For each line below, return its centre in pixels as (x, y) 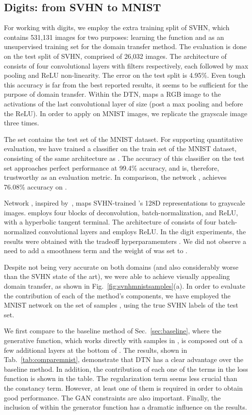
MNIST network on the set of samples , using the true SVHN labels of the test (121, 305)
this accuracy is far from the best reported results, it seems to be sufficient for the (126, 84)
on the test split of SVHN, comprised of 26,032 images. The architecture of (115, 56)
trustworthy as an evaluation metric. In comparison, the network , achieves (115, 177)
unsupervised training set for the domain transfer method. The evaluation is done (125, 46)
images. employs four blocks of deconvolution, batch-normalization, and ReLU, (121, 212)
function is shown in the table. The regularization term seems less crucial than (121, 378)
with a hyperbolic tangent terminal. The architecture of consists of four (110, 222)
